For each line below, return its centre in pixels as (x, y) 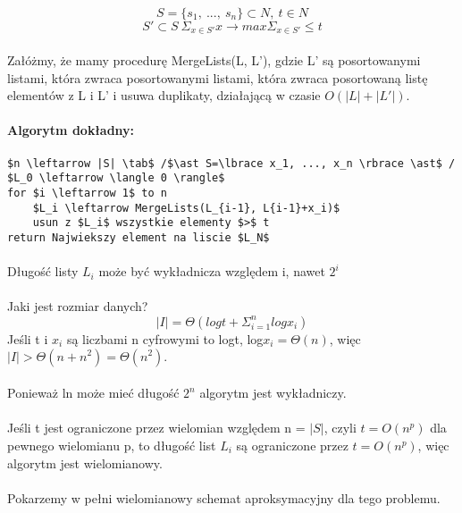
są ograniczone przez (292, 445)
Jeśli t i (28, 338)
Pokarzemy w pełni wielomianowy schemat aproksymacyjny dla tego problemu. (224, 497)
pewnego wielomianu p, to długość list (112, 445)
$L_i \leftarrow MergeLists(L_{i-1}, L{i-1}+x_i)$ (186, 208)
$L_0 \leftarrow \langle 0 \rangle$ (116, 178)
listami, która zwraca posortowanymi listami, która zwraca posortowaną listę (218, 77)
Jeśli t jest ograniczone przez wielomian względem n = (156, 428)
